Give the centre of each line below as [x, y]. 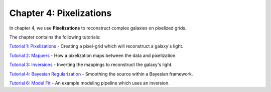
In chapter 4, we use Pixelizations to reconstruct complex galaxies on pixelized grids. [98, 28]
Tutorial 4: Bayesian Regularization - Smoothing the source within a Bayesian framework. [101, 74]
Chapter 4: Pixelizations [60, 13]
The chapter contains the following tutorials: [55, 37]
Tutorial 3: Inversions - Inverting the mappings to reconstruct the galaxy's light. [91, 64]
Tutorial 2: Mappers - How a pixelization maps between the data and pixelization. [93, 55]
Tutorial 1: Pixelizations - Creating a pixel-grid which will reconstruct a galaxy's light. [96, 46]
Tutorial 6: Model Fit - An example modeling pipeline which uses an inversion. [90, 83]
